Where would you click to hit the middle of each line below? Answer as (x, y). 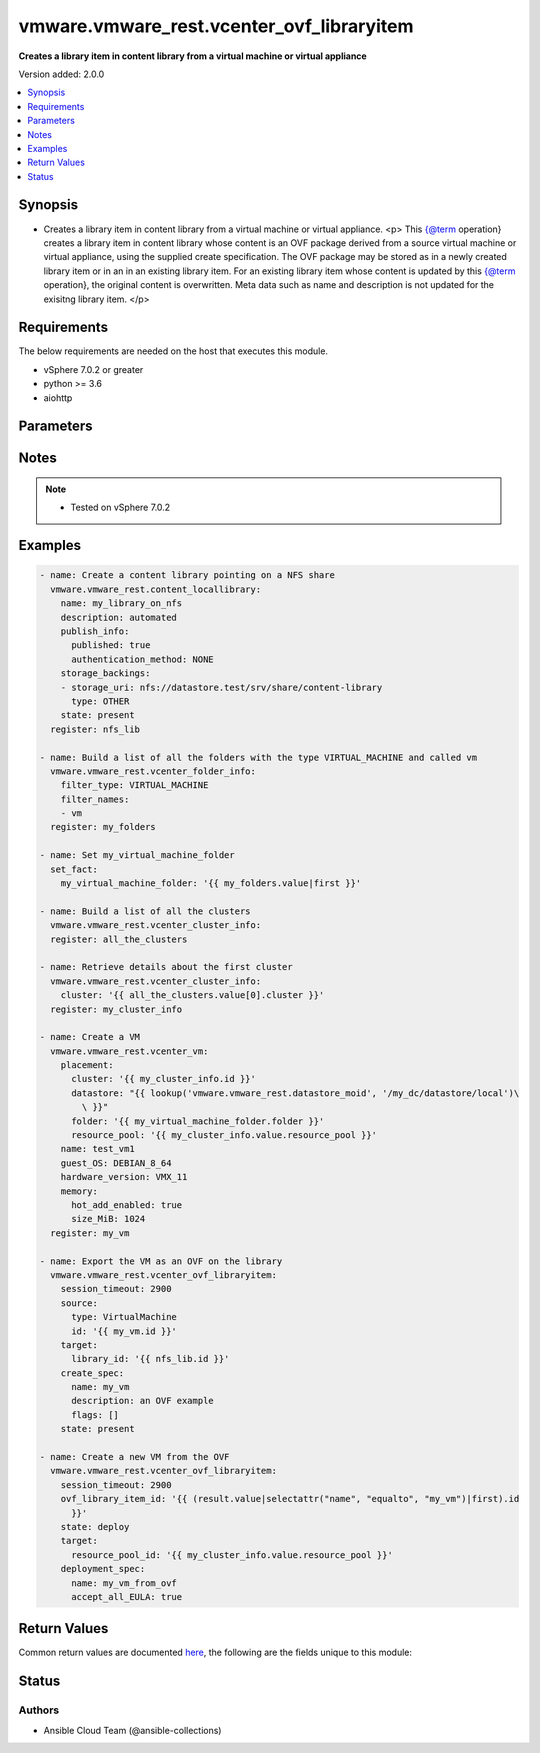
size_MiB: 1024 (108, 1219)
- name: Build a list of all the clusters (145, 911)
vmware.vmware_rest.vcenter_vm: (129, 1051)
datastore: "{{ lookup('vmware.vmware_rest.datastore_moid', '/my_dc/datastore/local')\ (295, 1093)
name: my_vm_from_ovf (124, 1583)
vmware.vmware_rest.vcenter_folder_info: (153, 771)
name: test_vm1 (97, 1149)
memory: (79, 1191)
